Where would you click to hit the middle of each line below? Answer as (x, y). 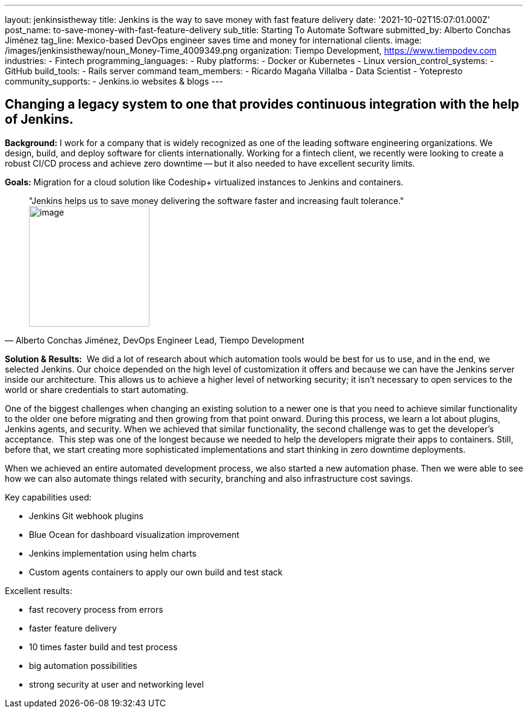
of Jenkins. (39, 120)
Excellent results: (39, 590)
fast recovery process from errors (96, 609)
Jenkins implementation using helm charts (113, 553)
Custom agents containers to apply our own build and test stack (156, 572)
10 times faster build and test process (103, 647)
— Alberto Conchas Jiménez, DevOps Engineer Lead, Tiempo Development (155, 340)
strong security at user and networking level (117, 684)
